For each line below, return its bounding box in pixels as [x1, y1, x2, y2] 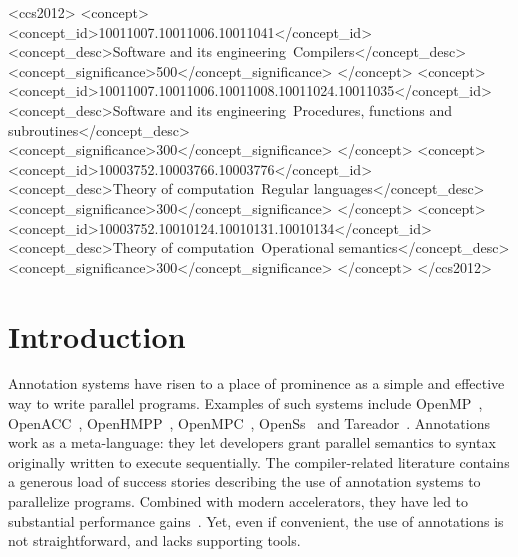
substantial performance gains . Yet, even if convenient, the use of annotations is [8, 510, 504, 531]
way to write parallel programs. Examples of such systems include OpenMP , [8, 393, 483, 414]
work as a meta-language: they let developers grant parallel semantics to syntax [8, 432, 496, 453]
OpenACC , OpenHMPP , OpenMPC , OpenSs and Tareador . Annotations [8, 412, 491, 433]
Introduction [8, 315, 186, 356]
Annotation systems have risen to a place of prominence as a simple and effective [8, 373, 505, 394]
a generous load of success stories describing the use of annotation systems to [8, 471, 481, 492]
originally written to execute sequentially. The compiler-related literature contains [8, 451, 510, 472]
